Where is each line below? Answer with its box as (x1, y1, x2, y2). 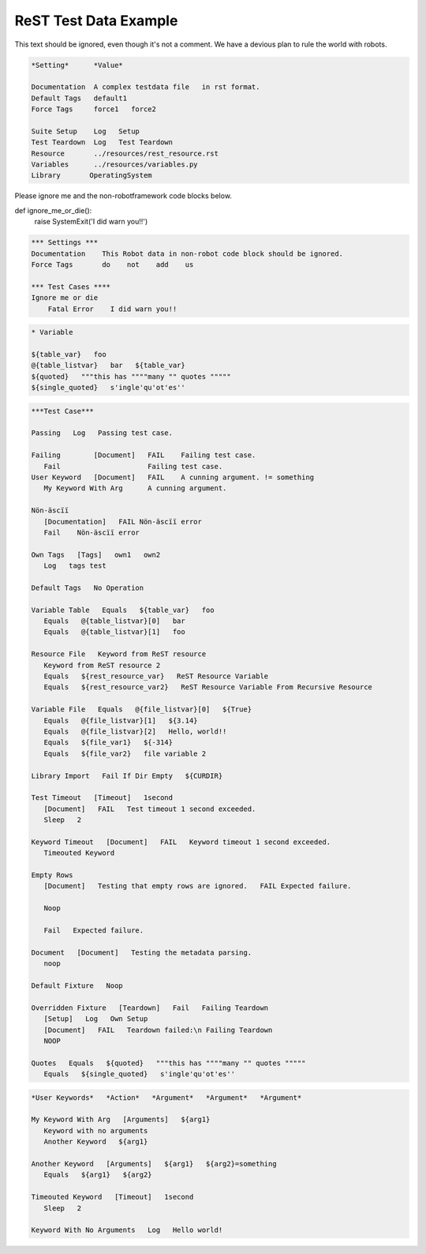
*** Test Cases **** (31, 282, 110, 291)
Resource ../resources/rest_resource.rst (31, 148, 219, 158)
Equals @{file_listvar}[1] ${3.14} (43, 715, 198, 725)
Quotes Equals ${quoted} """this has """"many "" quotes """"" (31, 1058, 306, 1068)
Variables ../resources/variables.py (31, 160, 198, 169)
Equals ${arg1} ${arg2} (43, 1170, 153, 1180)
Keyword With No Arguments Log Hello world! (31, 1226, 223, 1235)
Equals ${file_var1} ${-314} (43, 738, 174, 747)
